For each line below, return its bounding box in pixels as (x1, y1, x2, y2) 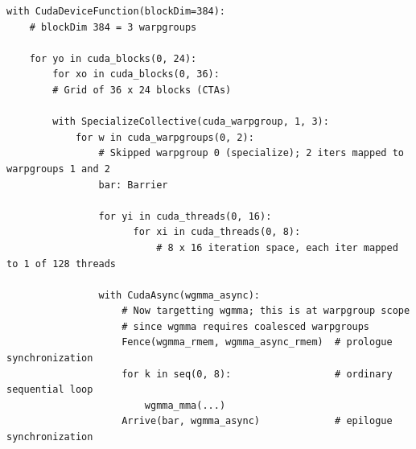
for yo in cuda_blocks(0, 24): (29, 52, 197, 64)
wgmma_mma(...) (144, 399, 226, 411)
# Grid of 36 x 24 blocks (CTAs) (52, 84, 232, 96)
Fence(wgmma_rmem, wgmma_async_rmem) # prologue (122, 336, 393, 348)
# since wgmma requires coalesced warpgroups (122, 320, 370, 332)
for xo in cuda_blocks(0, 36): (52, 68, 220, 80)
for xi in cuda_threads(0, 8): (133, 226, 301, 238)
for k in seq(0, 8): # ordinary (122, 368, 393, 380)
